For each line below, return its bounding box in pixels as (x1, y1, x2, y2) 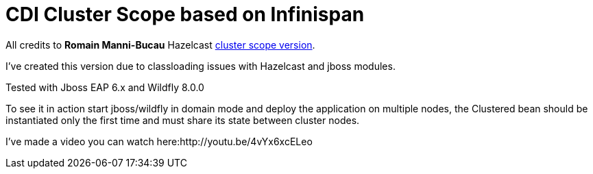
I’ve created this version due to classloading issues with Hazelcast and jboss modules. (5, 60, 396, 72)
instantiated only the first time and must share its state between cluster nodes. (5, 114, 360, 126)
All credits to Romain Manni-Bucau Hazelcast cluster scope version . (5, 38, 315, 51)
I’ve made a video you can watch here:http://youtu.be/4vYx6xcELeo (5, 135, 313, 147)
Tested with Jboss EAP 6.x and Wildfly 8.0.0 (5, 81, 204, 93)
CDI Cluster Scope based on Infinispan (5, 3, 365, 26)
